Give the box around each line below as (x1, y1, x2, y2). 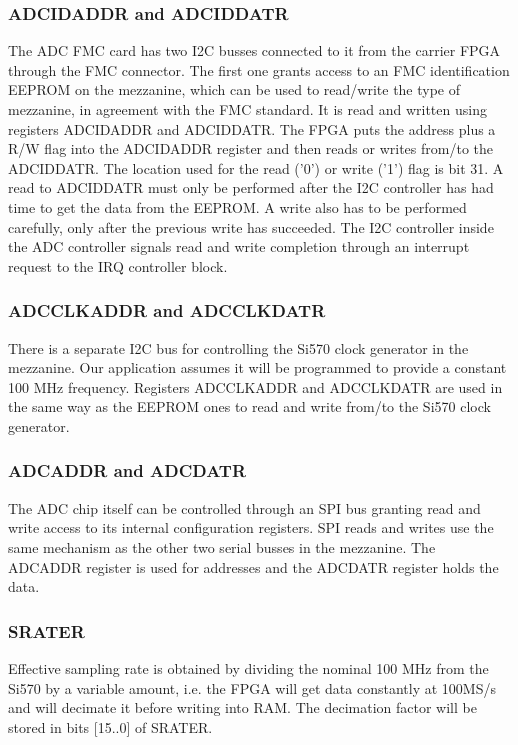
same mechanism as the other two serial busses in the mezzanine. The (8, 536, 436, 557)
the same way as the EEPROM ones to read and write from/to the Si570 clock (8, 396, 491, 417)
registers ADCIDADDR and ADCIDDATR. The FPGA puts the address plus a (8, 118, 496, 139)
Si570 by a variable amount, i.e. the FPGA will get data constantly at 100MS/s (8, 677, 496, 698)
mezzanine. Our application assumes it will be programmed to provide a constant (8, 357, 507, 378)
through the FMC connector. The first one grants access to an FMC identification (8, 59, 510, 80)
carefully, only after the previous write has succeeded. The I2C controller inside (8, 216, 494, 237)
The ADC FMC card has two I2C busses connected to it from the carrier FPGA (8, 40, 501, 61)
